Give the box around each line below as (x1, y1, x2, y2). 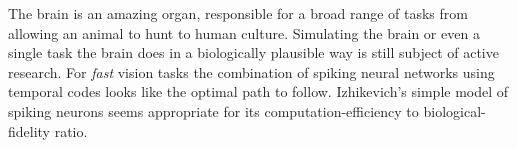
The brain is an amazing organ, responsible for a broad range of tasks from (8, 3, 468, 23)
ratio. (54, 120, 88, 141)
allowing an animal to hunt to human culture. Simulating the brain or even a (8, 22, 480, 43)
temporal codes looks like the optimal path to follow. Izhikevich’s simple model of (8, 81, 509, 102)
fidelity (8, 120, 51, 141)
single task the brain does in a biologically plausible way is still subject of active (8, 42, 499, 63)
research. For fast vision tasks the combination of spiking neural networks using (8, 61, 495, 82)
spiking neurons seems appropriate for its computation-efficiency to (8, 100, 419, 121)
